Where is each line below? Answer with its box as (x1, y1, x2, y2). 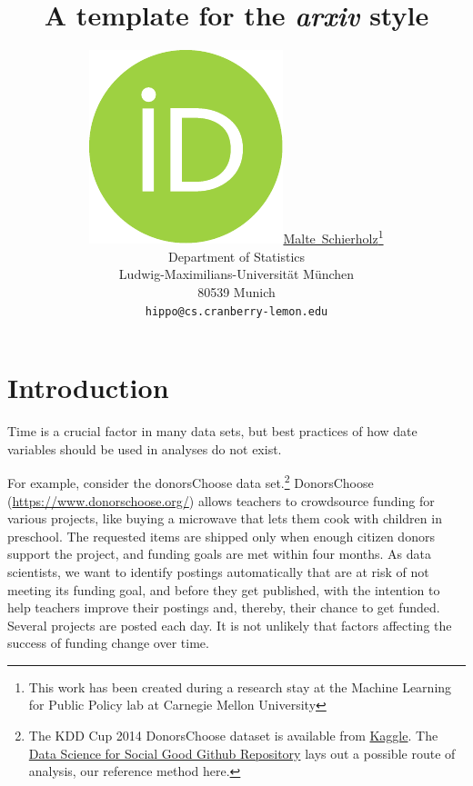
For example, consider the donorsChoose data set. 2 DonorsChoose (7, 471, 374, 492)
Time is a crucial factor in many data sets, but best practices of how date (7, 422, 418, 441)
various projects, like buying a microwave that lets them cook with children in (7, 509, 442, 528)
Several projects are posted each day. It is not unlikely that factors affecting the (7, 615, 452, 634)
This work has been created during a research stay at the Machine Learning (28, 677, 452, 696)
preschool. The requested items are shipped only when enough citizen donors (7, 526, 435, 545)
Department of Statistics (167, 246, 306, 265)
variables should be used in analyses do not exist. (7, 439, 282, 458)
